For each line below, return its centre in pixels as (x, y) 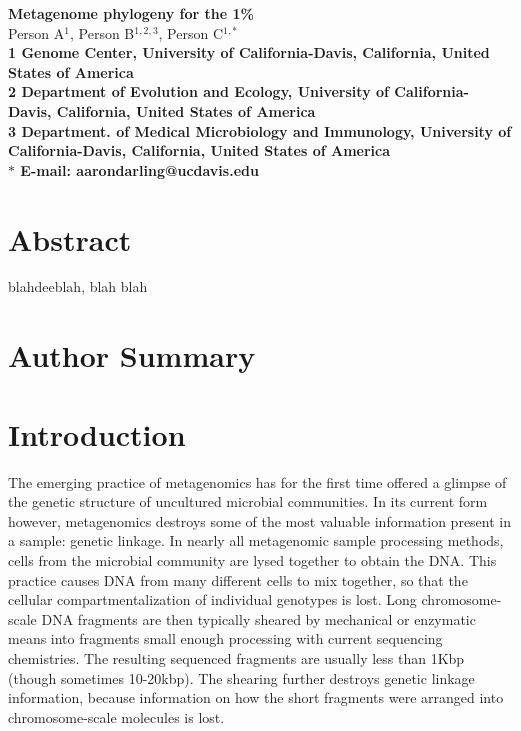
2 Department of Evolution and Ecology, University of (198, 91)
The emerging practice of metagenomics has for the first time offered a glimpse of (257, 481)
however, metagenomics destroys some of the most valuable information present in (260, 520)
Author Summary (132, 355)
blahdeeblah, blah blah (78, 286)
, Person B (102, 32)
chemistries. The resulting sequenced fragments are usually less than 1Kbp (236, 657)
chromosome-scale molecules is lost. (116, 716)
